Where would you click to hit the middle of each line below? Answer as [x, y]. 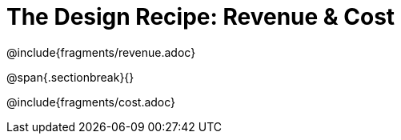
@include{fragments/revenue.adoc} [101, 52]
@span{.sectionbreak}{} [70, 77]
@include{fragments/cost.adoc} [91, 102]
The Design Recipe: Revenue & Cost [201, 17]
